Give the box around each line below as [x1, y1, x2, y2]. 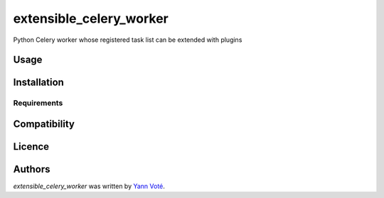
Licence [13, 141, 50, 153]
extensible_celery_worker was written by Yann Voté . [13, 182, 165, 191]
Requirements [13, 98, 63, 108]
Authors [13, 163, 50, 175]
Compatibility [13, 118, 75, 130]
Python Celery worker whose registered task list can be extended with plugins [13, 35, 242, 44]
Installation [13, 77, 64, 89]
